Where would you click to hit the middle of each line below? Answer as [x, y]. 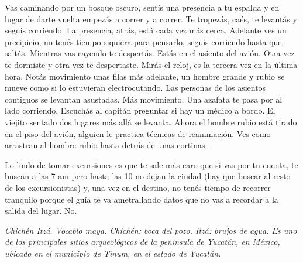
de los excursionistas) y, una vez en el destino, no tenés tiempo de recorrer [138, 187]
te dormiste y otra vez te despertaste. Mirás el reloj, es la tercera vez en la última [151, 64]
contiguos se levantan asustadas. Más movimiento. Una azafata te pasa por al [144, 99]
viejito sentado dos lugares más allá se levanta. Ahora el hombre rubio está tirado [151, 122]
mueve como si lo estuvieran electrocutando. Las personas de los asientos [135, 88]
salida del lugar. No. [41, 211]
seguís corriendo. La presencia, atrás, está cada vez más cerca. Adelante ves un [146, 30]
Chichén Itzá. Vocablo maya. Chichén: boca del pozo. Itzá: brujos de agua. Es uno [151, 230]
